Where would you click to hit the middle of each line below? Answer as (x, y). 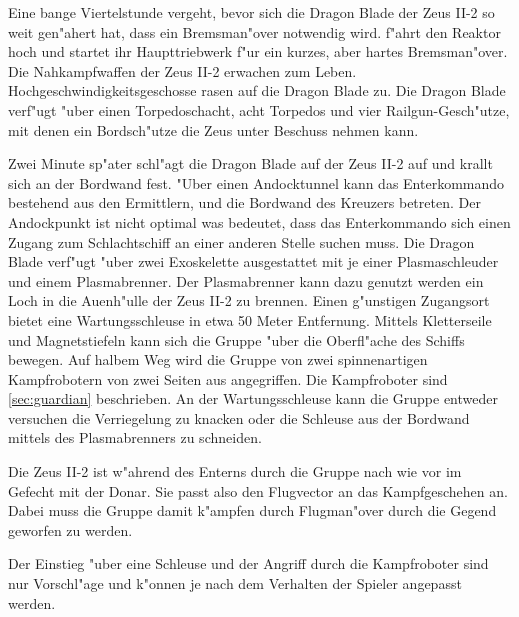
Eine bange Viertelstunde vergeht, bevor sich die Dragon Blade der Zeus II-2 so (251, 12)
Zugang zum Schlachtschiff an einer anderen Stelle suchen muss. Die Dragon (241, 241)
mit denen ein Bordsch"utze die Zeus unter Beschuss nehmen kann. (213, 129)
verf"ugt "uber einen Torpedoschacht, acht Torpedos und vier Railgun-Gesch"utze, (259, 109)
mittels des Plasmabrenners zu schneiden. (135, 437)
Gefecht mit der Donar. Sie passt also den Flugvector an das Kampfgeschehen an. (258, 490)
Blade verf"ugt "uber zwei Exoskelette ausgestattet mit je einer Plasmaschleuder (253, 261)
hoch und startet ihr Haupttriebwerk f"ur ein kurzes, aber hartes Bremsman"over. (258, 51)
